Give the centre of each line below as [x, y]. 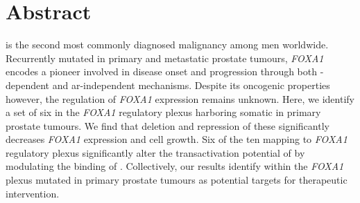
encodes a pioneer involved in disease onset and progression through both [162, 71]
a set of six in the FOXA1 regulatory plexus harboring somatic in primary [163, 112]
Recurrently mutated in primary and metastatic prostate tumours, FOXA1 [165, 58]
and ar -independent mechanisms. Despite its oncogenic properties [191, 85]
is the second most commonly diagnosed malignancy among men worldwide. [167, 45]
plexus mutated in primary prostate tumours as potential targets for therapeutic [177, 180]
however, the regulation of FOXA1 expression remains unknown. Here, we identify [180, 98]
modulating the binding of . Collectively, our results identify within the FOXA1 [175, 166]
